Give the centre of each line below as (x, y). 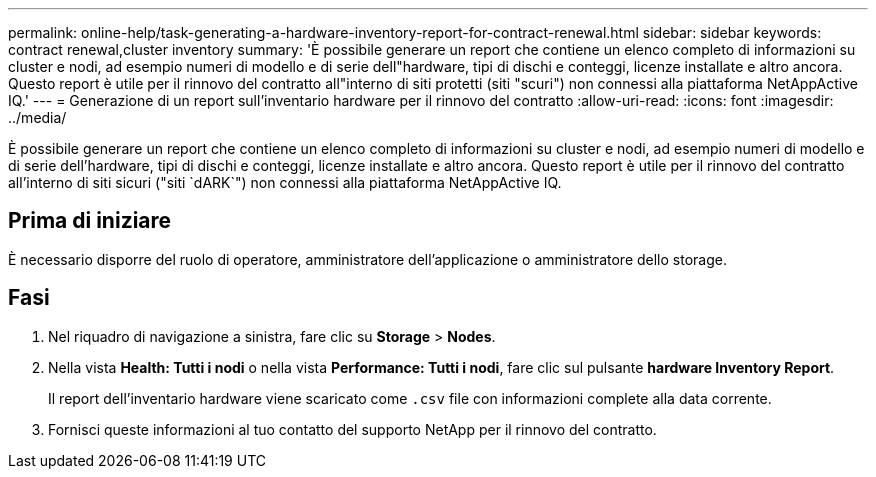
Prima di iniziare (90, 221)
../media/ (37, 117)
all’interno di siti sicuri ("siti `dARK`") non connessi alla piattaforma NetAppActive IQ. (285, 182)
